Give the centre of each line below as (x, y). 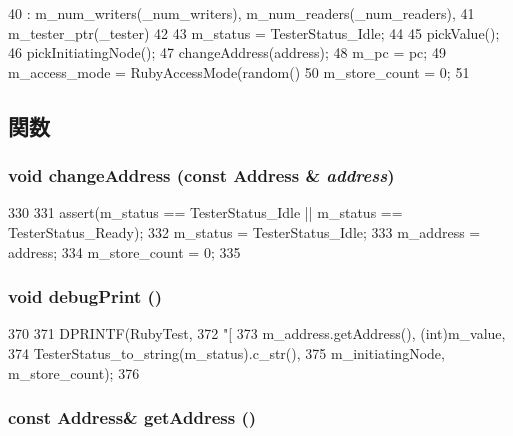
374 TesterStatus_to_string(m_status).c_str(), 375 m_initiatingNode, (226, 352)
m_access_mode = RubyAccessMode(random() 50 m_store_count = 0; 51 (239, 71)
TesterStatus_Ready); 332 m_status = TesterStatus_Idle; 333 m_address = (244, 231)
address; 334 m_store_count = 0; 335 (124, 251)
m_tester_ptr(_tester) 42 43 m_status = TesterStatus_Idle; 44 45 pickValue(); (254, 32)
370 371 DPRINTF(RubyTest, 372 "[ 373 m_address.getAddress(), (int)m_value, (257, 333)
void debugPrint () (85, 296)
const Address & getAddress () (132, 417)
